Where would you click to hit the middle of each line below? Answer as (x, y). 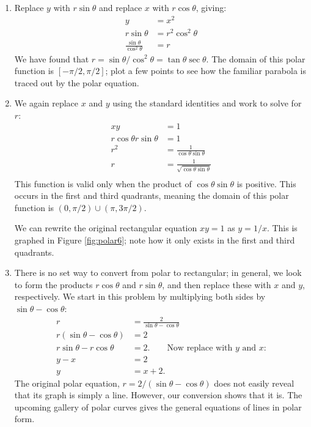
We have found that (52, 58)
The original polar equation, (67, 383)
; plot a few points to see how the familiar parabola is (206, 71)
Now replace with (200, 348)
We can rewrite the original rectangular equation (106, 228)
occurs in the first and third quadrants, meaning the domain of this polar (152, 195)
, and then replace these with (217, 284)
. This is (282, 228)
